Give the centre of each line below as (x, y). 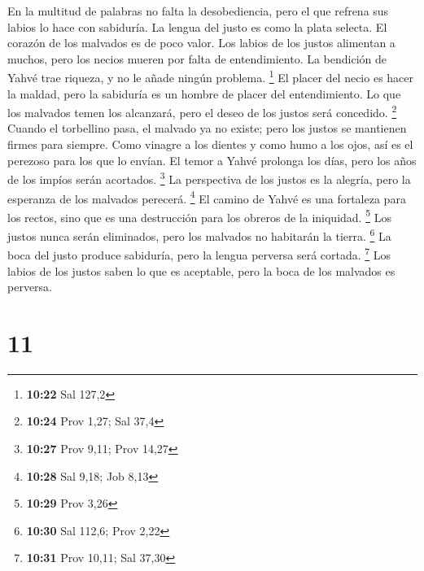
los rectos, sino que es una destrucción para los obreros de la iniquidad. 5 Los (199, 216)
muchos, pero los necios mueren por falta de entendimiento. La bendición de (197, 58)
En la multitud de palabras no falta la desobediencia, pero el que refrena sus (198, 11)
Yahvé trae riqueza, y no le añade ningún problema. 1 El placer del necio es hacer (211, 76)
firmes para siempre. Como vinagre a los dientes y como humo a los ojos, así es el (210, 144)
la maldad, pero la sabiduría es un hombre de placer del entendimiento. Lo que (204, 93)
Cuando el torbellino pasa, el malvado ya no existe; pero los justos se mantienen (207, 128)
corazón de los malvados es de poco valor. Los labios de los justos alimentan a (201, 43)
